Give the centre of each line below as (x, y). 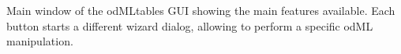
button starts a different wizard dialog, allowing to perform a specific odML (190, 25)
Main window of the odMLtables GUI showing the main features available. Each (201, 10)
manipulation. (40, 41)
